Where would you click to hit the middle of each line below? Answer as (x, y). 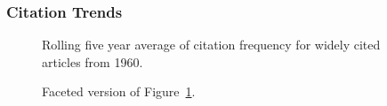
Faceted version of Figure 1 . (119, 91)
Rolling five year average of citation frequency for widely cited (211, 45)
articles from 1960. (93, 61)
